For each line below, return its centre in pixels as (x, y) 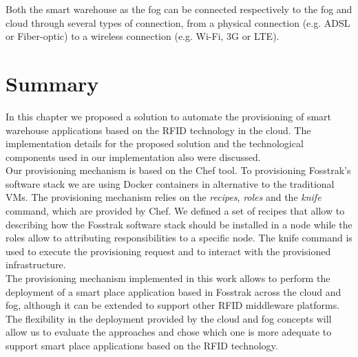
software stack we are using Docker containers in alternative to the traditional (170, 183)
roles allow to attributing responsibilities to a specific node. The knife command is (179, 238)
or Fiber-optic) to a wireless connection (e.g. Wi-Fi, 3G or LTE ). (143, 36)
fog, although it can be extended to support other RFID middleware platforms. (173, 305)
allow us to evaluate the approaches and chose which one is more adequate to (169, 332)
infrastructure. (36, 264)
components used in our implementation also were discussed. (133, 156)
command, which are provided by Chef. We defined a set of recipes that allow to (175, 211)
